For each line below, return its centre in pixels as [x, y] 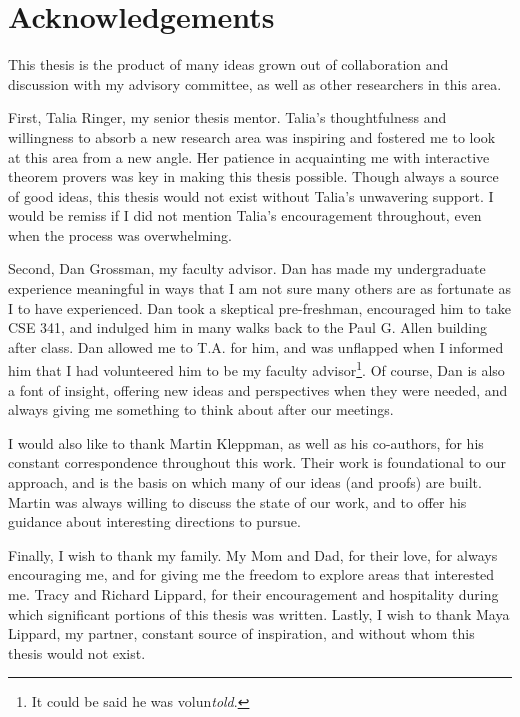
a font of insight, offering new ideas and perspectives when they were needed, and [258, 389]
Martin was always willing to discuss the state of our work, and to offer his [237, 501]
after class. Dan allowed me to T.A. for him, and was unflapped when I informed [256, 346]
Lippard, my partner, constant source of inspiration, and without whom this [241, 633]
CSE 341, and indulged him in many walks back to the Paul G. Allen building [247, 327]
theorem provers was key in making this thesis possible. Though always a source [253, 176]
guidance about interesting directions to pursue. [154, 521]
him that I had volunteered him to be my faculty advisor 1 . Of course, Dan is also [256, 369]
